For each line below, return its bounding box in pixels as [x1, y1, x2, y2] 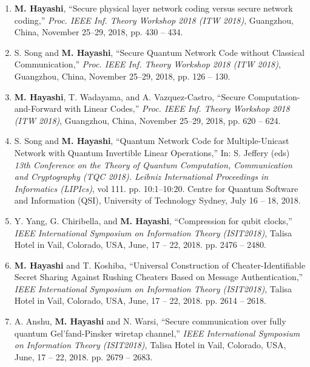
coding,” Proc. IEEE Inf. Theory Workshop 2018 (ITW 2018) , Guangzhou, [14, 13, 294, 26]
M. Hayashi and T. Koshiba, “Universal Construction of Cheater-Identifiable [14, 258, 306, 271]
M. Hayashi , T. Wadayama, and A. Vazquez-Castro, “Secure [14, 90, 246, 103]
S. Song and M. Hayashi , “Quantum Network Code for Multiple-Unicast [14, 134, 289, 147]
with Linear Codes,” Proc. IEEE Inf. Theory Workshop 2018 [64, 102, 290, 115]
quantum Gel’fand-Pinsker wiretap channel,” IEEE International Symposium [14, 326, 300, 339]
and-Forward [14, 102, 62, 115]
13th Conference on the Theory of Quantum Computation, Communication [14, 158, 292, 171]
